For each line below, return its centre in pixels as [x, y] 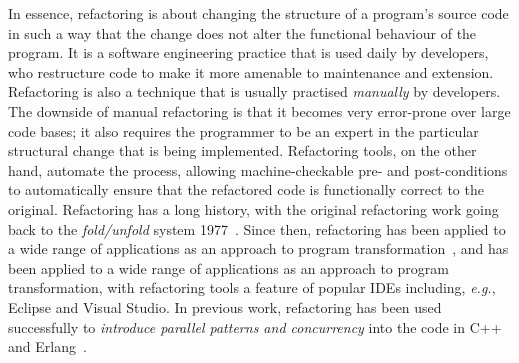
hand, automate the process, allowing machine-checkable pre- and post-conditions [258, 169]
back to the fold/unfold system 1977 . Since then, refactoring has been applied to [257, 228]
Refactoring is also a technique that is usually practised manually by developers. [254, 91]
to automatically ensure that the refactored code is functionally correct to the [246, 189]
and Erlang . [47, 346]
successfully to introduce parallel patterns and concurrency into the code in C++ [255, 326]
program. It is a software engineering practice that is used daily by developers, [248, 52]
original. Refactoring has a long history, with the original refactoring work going [253, 208]
